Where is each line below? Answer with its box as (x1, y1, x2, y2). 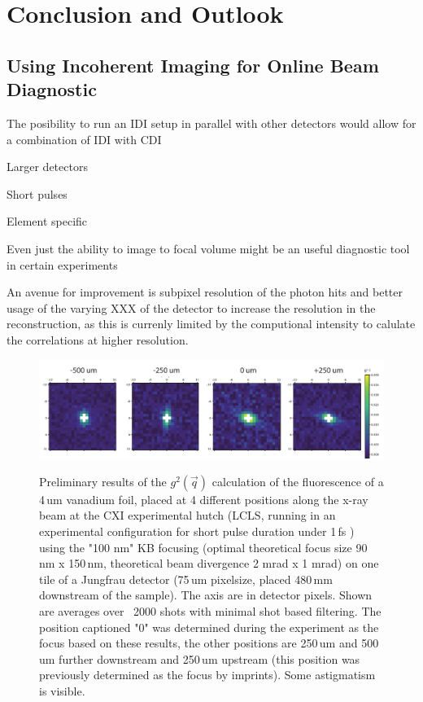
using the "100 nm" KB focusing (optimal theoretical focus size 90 (39, 538, 368, 555)
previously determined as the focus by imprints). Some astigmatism (39, 666, 376, 683)
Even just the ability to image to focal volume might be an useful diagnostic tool (7, 239, 410, 257)
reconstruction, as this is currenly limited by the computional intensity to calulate (7, 315, 416, 332)
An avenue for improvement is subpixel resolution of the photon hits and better (7, 283, 403, 301)
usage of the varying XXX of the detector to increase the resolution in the (7, 299, 376, 316)
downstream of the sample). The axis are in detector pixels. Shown (39, 586, 373, 603)
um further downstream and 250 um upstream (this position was (39, 650, 360, 667)
